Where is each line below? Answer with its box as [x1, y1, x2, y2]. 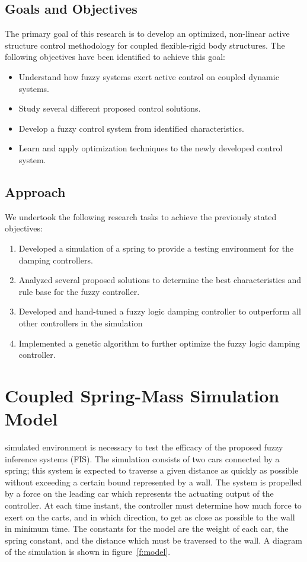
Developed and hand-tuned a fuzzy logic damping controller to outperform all [18, 305, 301, 317]
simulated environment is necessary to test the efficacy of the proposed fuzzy [5, 441, 283, 453]
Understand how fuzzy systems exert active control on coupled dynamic [18, 70, 279, 82]
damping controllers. [18, 253, 93, 266]
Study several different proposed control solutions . [18, 102, 201, 115]
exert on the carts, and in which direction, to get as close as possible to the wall [5, 510, 295, 523]
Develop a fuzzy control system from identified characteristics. [18, 122, 244, 134]
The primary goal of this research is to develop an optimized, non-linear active [5, 27, 290, 40]
